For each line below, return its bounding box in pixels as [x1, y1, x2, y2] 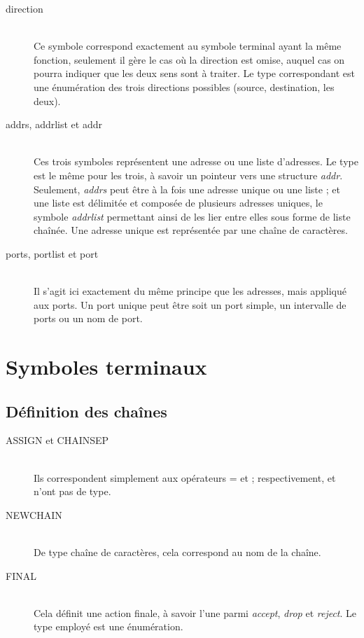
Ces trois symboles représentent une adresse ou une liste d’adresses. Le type [34, 154, 358, 169]
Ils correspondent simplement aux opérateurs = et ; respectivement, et [34, 470, 336, 485]
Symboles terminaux [6, 352, 207, 381]
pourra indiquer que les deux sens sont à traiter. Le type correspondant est [34, 66, 356, 81]
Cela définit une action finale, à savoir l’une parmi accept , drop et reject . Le [34, 605, 357, 620]
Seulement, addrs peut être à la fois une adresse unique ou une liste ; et [34, 181, 340, 196]
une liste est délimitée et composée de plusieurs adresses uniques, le [34, 195, 323, 210]
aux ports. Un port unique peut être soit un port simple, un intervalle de [34, 297, 346, 312]
